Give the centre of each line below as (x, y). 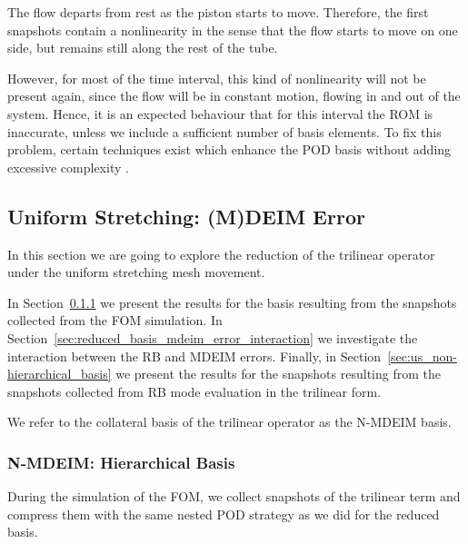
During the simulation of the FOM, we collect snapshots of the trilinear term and (234, 496)
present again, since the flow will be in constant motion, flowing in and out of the (234, 96)
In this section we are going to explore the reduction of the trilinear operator (221, 254)
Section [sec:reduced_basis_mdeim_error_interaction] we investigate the (213, 337)
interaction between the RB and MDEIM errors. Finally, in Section (194, 356)
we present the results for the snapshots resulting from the (278, 374)
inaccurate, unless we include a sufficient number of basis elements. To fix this (224, 131)
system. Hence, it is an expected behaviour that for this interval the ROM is (220, 113)
